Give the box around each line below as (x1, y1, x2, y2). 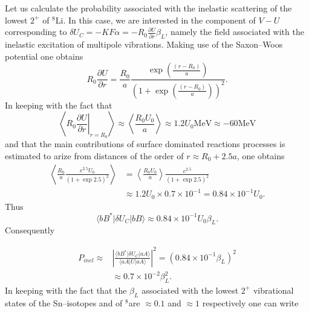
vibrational (253, 283, 294, 296)
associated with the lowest (141, 283, 239, 296)
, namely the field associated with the (165, 25, 304, 38)
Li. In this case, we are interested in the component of (55, 13, 256, 26)
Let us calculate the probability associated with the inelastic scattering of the (5, 2, 292, 14)
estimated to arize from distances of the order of (5, 149, 184, 162)
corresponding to (5, 25, 67, 38)
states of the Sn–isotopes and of (5, 296, 123, 309)
